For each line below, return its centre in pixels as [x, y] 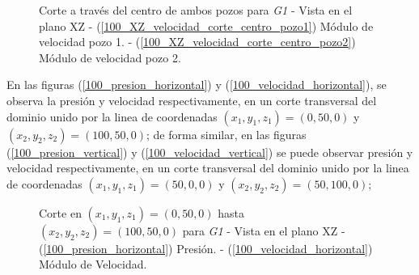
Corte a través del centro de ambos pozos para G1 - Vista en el [196, 10]
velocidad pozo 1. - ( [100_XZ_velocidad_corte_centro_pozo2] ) [197, 42]
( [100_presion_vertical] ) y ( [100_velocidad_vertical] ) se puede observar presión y [210, 152]
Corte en [60, 212]
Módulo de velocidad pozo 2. [110, 57]
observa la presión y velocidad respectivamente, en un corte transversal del [192, 100]
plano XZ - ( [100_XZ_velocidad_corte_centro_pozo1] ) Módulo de [206, 25]
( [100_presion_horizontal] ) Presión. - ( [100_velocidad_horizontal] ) [206, 248]
